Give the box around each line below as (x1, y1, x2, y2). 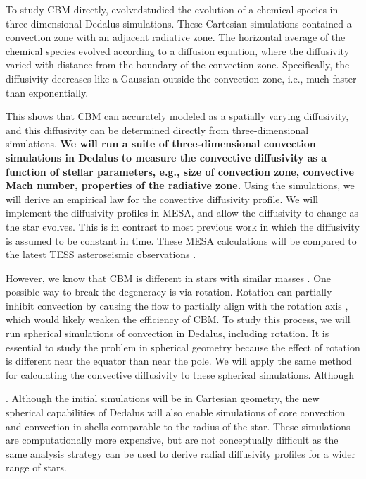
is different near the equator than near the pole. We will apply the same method (6, 353, 352, 368)
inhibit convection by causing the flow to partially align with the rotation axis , (6, 298, 348, 313)
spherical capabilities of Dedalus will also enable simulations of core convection (6, 405, 346, 420)
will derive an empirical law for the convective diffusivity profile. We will (6, 191, 318, 206)
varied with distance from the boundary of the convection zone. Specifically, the (6, 57, 350, 72)
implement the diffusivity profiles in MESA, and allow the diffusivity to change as (6, 205, 359, 220)
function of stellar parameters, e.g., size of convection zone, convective (6, 164, 354, 178)
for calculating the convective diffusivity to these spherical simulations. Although (6, 367, 355, 382)
